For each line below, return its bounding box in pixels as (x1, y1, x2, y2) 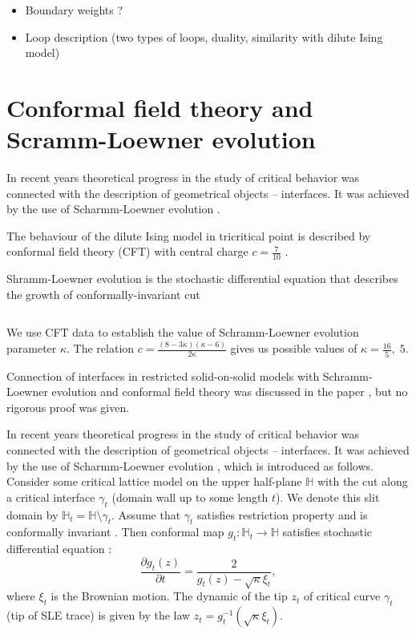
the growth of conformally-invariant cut (6, 285, 200, 302)
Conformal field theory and (6, 91, 313, 123)
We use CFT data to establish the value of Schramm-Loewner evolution (6, 324, 359, 341)
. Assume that (111, 506, 181, 523)
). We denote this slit (276, 488, 380, 505)
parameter (6, 340, 57, 357)
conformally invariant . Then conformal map (6, 523, 224, 540)
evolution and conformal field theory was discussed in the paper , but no (51, 383, 408, 400)
